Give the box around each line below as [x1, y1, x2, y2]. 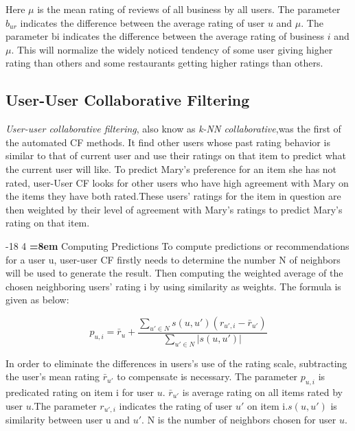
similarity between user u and [5, 412, 130, 426]
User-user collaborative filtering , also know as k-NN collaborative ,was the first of [5, 121, 341, 136]
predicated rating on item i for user [5, 384, 154, 399]
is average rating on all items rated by [182, 384, 343, 399]
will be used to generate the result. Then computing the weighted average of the [5, 266, 343, 280]
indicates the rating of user [119, 398, 233, 412]
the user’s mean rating [5, 369, 100, 384]
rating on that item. [5, 215, 90, 230]
